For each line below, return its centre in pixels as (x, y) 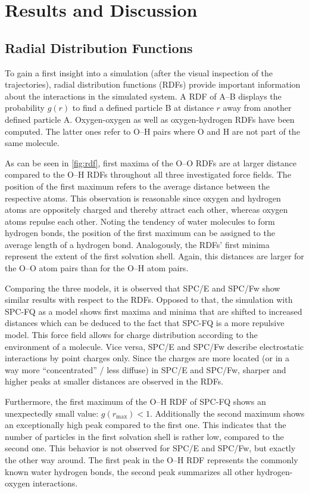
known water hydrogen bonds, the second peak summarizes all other (129, 471)
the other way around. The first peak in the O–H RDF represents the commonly (152, 459)
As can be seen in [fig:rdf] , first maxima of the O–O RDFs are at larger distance (151, 162)
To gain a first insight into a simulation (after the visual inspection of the (139, 72)
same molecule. (32, 143)
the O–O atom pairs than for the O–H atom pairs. (97, 268)
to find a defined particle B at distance (143, 108)
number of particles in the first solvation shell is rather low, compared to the (144, 436)
